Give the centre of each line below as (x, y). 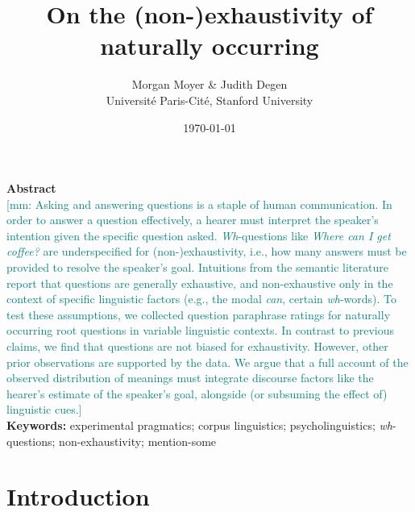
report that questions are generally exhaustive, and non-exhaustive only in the (200, 283)
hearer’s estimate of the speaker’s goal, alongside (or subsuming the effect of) (197, 393)
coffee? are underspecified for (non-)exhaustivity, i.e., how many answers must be (207, 251)
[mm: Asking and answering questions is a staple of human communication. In (199, 204)
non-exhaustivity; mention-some (138, 441)
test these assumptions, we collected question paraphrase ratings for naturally (199, 314)
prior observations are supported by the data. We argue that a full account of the (207, 362)
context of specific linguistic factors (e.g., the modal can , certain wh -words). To (202, 299)
